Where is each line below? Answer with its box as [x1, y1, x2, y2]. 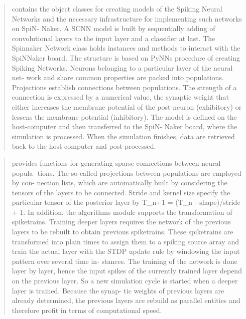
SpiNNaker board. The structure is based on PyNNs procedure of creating [12, 52, 240, 63]
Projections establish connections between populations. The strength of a [12, 82, 237, 92]
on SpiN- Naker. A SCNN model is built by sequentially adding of [12, 23, 215, 34]
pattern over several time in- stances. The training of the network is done [12, 255, 237, 266]
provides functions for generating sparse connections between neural [12, 157, 221, 168]
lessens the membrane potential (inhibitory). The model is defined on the [12, 111, 237, 122]
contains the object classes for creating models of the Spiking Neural [12, 4, 222, 14]
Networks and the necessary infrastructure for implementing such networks [12, 13, 242, 24]
